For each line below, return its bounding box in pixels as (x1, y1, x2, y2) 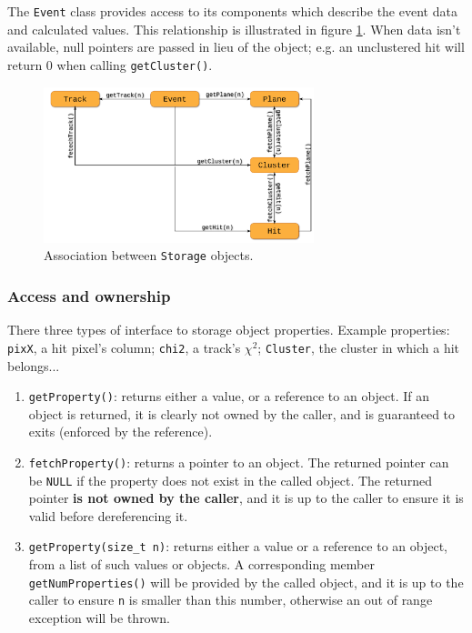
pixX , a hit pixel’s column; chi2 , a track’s (7, 337, 241, 357)
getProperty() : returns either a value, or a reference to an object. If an (28, 387, 430, 406)
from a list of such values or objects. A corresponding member (28, 555, 375, 574)
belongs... (7, 356, 60, 375)
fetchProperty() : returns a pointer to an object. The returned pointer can (28, 452, 449, 471)
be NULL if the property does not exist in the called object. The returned (28, 470, 432, 489)
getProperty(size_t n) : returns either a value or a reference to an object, (28, 537, 447, 556)
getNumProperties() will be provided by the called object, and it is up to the (28, 572, 464, 591)
